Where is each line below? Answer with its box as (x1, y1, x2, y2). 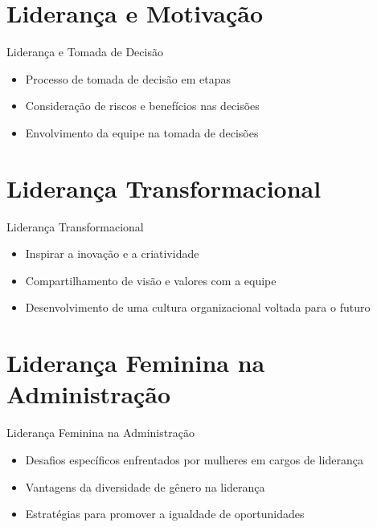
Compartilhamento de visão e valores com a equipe (25, 272, 277, 288)
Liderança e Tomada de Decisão (6, 43, 163, 60)
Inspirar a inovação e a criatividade (25, 245, 199, 262)
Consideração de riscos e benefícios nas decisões (25, 97, 260, 114)
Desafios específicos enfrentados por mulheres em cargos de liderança (25, 451, 363, 468)
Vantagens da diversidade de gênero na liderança (25, 478, 265, 495)
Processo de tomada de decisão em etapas (25, 70, 232, 87)
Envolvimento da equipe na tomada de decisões (25, 124, 259, 141)
